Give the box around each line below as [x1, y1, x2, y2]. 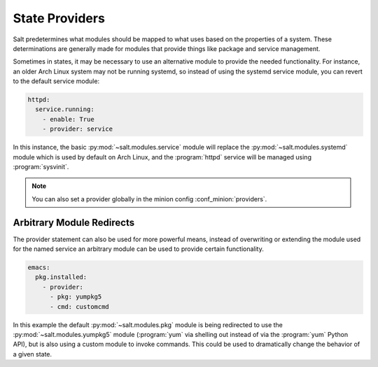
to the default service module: [13, 77, 100, 85]
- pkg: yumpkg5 [50, 293, 102, 301]
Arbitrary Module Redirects [13, 217, 135, 229]
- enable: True [42, 115, 94, 123]
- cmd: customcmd [50, 303, 110, 310]
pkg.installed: [35, 273, 87, 281]
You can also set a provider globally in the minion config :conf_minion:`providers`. [31, 194, 267, 203]
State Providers [13, 10, 105, 26]
